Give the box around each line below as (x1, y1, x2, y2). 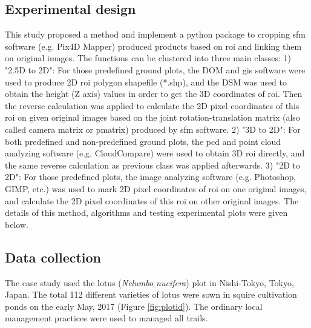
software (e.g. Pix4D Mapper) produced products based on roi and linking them (5, 39, 302, 52)
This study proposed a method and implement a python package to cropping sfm (5, 28, 306, 41)
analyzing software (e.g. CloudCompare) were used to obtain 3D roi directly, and (5, 147, 305, 159)
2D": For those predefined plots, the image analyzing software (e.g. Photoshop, (5, 170, 296, 183)
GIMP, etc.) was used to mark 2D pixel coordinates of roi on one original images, (5, 182, 307, 195)
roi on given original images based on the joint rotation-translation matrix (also (5, 111, 300, 124)
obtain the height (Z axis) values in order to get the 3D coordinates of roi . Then (5, 87, 303, 100)
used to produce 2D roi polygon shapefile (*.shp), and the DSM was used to (5, 75, 287, 88)
